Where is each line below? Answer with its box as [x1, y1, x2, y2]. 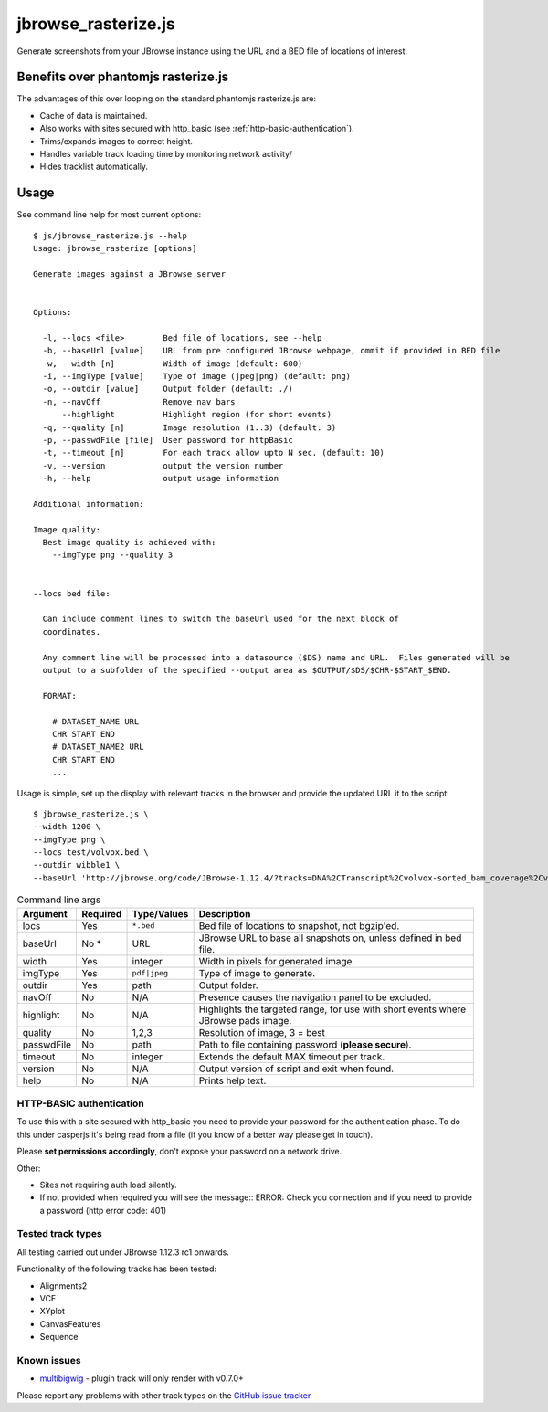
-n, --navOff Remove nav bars [42, 396, 237, 406]
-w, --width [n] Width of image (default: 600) [42, 358, 303, 369]
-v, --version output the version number [42, 460, 284, 470]
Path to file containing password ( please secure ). [198, 1038, 412, 1050]
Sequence [39, 1332, 79, 1343]
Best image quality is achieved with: [42, 537, 216, 548]
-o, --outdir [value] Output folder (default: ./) [42, 384, 294, 395]
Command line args [16, 893, 101, 906]
